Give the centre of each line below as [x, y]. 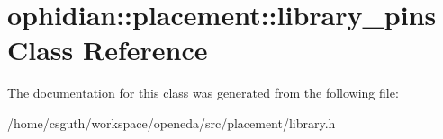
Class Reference [108, 50]
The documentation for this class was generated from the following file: [203, 93]
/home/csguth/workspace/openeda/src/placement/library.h [172, 122]
